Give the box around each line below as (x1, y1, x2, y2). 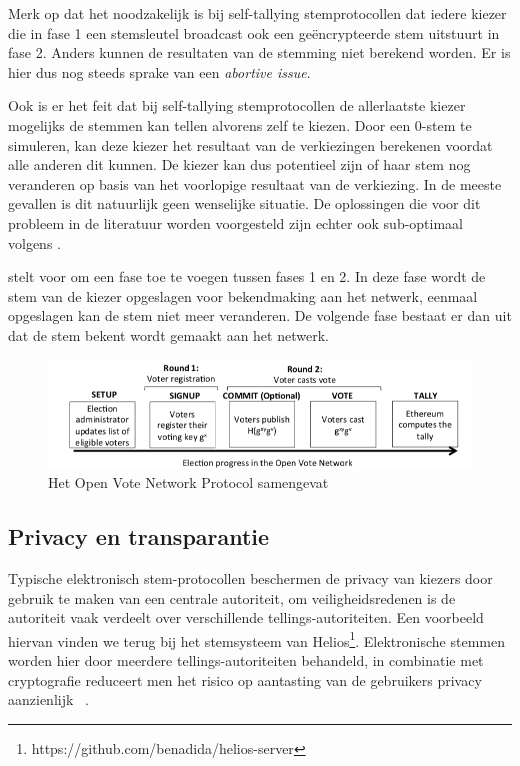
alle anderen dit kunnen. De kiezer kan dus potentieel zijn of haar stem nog (8, 154, 471, 175)
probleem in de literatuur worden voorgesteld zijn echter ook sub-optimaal (8, 212, 464, 233)
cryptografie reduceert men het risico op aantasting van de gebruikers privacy (8, 669, 482, 690)
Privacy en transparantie (8, 521, 270, 552)
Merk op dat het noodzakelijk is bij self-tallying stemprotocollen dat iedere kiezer (8, 3, 507, 23)
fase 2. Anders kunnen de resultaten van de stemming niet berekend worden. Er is (8, 42, 511, 63)
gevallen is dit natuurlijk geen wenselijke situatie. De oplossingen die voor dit (8, 193, 481, 214)
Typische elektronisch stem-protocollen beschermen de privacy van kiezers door (8, 567, 493, 588)
